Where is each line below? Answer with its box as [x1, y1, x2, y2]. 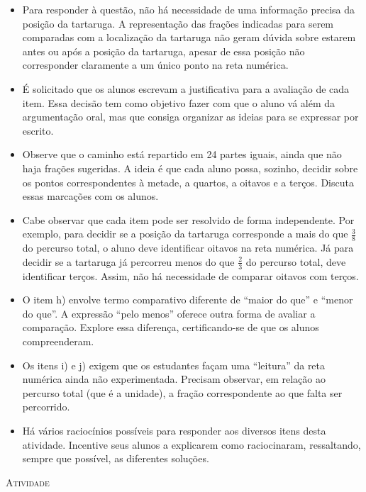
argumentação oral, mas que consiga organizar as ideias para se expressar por [22, 109, 359, 124]
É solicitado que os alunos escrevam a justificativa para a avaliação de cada [22, 81, 350, 96]
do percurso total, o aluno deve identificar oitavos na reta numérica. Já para [22, 240, 354, 255]
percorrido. [22, 399, 70, 414]
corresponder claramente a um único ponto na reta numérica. [22, 57, 289, 72]
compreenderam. [22, 333, 94, 348]
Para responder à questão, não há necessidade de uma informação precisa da [22, 2, 355, 16]
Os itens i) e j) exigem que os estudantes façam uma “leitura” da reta [22, 357, 326, 372]
